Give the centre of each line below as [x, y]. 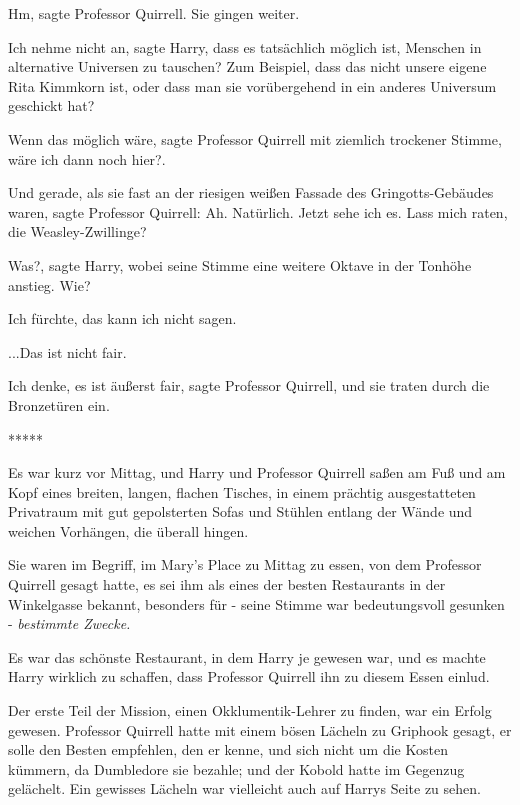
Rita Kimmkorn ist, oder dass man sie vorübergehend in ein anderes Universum [252, 85]
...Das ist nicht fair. [67, 351]
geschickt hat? [51, 105]
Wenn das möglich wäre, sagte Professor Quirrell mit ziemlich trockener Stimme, [255, 138]
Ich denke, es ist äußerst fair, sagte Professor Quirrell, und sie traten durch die [249, 385]
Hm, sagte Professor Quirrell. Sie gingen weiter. [154, 13]
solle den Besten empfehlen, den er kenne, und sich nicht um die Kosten [228, 749]
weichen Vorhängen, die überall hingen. [128, 530]
